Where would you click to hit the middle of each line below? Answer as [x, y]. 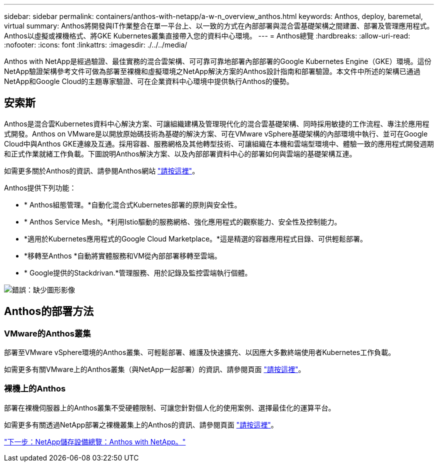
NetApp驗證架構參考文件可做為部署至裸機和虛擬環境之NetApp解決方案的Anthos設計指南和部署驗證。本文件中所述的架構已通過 [212, 71]
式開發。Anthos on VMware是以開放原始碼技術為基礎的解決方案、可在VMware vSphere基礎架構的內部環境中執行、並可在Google [216, 133]
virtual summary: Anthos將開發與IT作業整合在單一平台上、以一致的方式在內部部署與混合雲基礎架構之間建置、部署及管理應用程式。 [219, 26]
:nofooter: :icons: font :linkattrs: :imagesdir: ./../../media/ [96, 45]
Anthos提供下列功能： [40, 187]
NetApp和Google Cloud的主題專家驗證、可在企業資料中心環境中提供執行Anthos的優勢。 [149, 81]
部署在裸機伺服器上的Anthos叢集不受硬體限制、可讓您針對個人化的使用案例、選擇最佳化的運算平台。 [170, 407]
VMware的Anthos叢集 [47, 333]
